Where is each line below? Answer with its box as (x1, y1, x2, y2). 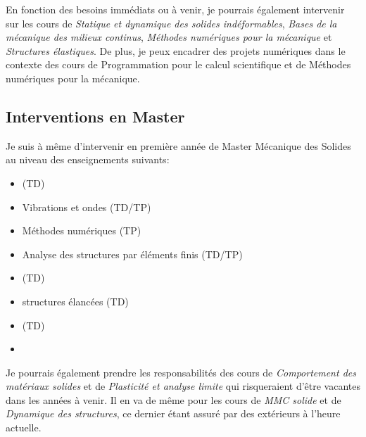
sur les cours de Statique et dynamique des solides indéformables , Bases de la (6, 15, 337, 30)
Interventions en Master (6, 105, 185, 127)
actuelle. (6, 420, 42, 435)
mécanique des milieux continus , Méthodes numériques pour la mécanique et (6, 30, 332, 44)
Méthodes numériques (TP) (22, 223, 141, 238)
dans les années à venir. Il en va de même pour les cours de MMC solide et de (6, 392, 341, 407)
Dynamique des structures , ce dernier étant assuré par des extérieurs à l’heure (6, 406, 341, 421)
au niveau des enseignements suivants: (6, 152, 170, 167)
